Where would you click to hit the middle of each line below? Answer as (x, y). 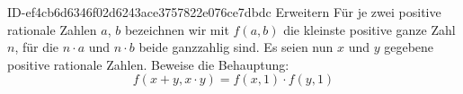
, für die (37, 47)
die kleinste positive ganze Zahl (370, 29)
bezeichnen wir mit (177, 29)
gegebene (409, 47)
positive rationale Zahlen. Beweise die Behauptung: (148, 64)
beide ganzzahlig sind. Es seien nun (236, 47)
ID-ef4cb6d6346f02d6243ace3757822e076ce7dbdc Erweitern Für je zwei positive (224, 12)
